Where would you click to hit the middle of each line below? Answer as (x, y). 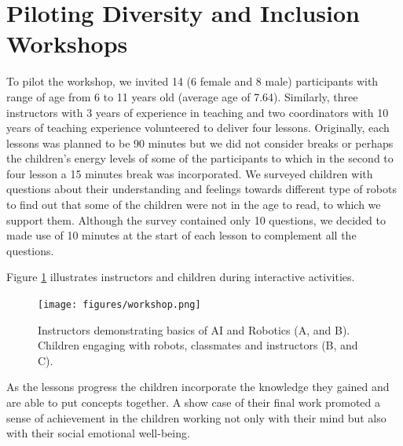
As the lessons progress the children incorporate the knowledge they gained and (198, 387)
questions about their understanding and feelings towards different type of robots (201, 189)
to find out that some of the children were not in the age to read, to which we (194, 205)
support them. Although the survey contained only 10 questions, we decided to (196, 219)
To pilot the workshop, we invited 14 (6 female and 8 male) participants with (192, 81)
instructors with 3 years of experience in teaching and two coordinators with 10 (198, 112)
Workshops (67, 44)
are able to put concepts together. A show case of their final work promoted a (193, 402)
